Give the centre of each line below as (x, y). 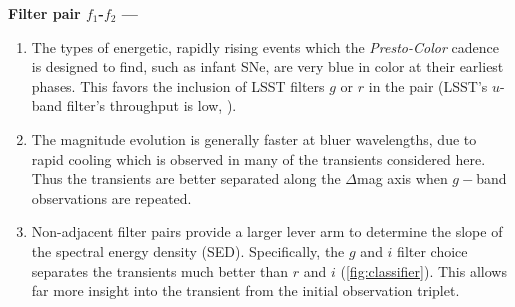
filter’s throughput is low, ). (151, 105)
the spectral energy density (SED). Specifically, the (188, 250)
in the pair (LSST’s (428, 85)
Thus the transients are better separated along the (186, 178)
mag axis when (402, 178)
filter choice (432, 250)
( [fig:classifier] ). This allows (423, 270)
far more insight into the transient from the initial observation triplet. (245, 290)
